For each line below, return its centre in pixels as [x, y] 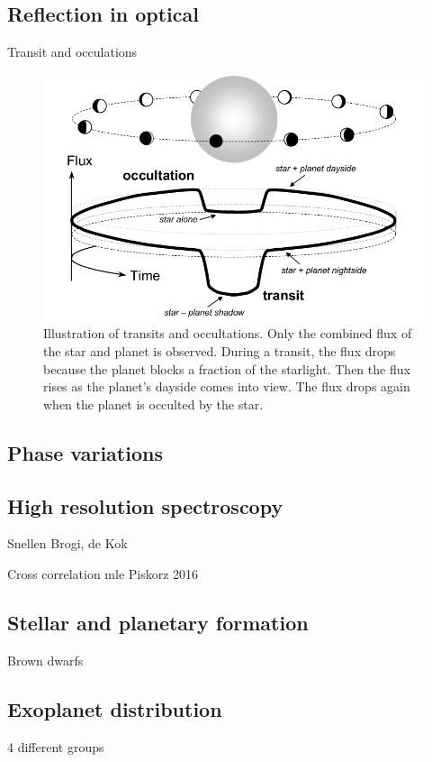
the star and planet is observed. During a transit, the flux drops [220, 351]
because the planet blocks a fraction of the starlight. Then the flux [227, 368]
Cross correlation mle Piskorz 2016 [103, 574]
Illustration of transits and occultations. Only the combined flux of [228, 333]
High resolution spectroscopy [145, 505]
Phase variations [85, 452]
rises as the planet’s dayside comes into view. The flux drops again [227, 386]
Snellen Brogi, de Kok [67, 543]
